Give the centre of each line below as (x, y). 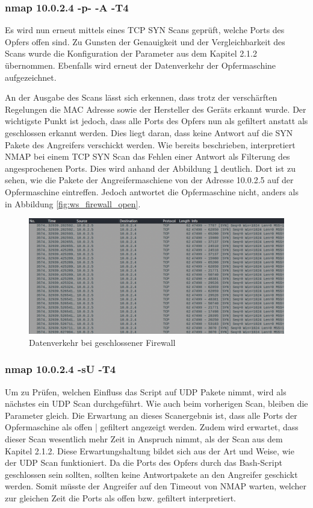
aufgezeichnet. (31, 77)
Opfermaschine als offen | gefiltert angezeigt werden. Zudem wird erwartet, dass (152, 427)
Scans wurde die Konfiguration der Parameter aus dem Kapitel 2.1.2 (131, 53)
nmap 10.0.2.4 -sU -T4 (60, 369)
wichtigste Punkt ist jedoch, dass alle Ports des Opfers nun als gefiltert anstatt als (156, 121)
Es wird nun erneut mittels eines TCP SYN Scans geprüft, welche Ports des (145, 30)
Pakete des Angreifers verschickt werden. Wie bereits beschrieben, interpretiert (150, 144)
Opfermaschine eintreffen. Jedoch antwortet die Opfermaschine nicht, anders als (152, 191)
